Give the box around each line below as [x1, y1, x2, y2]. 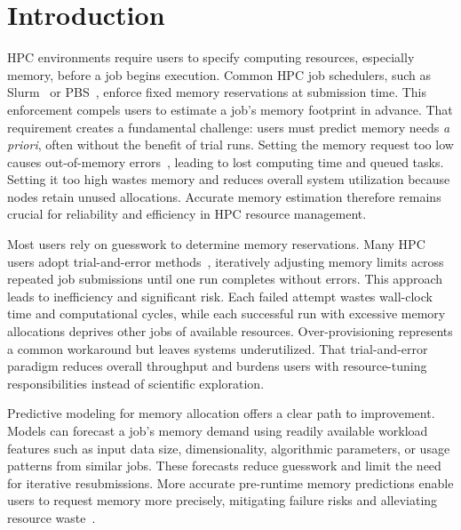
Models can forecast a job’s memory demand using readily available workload [7, 422, 428, 439]
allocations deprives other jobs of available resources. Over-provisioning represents [7, 322, 453, 341]
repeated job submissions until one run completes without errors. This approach [7, 269, 443, 288]
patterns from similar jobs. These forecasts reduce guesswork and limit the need [7, 456, 441, 475]
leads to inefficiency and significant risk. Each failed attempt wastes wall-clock [7, 286, 433, 305]
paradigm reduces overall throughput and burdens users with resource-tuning [7, 357, 427, 375]
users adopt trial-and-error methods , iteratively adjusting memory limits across [7, 252, 444, 270]
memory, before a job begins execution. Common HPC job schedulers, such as [7, 65, 432, 84]
